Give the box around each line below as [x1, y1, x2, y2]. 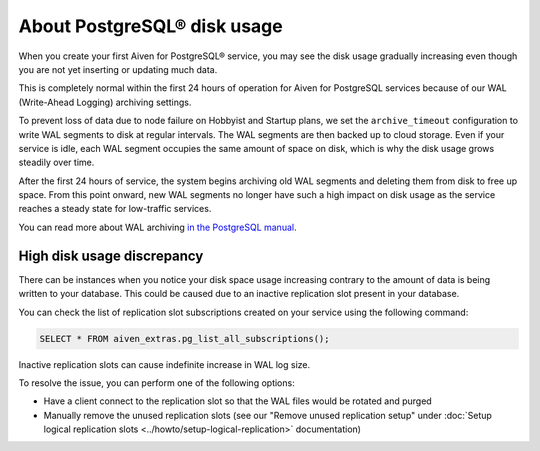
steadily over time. [18, 156, 95, 169]
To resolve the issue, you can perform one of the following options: [18, 376, 295, 389]
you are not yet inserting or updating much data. [18, 63, 218, 75]
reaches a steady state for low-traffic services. [18, 203, 212, 215]
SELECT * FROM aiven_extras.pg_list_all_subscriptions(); [39, 333, 330, 344]
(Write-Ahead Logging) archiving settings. [18, 96, 192, 108]
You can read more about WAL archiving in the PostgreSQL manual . [18, 221, 297, 233]
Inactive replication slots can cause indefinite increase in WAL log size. [18, 358, 311, 370]
